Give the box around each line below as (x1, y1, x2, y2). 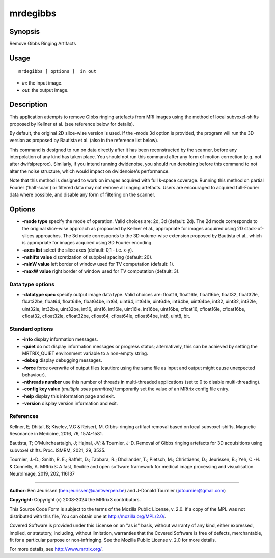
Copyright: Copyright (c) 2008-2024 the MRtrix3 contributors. (9, 496, 141, 503)
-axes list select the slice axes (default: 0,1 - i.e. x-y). (22, 247, 133, 253)
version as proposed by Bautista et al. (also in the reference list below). (9, 137, 159, 144)
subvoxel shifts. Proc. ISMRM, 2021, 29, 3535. (9, 447, 106, 453)
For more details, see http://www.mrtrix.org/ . (9, 546, 103, 552)
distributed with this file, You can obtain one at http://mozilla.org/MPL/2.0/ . (9, 513, 167, 519)
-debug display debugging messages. (22, 357, 103, 364)
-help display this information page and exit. (22, 393, 115, 399)
